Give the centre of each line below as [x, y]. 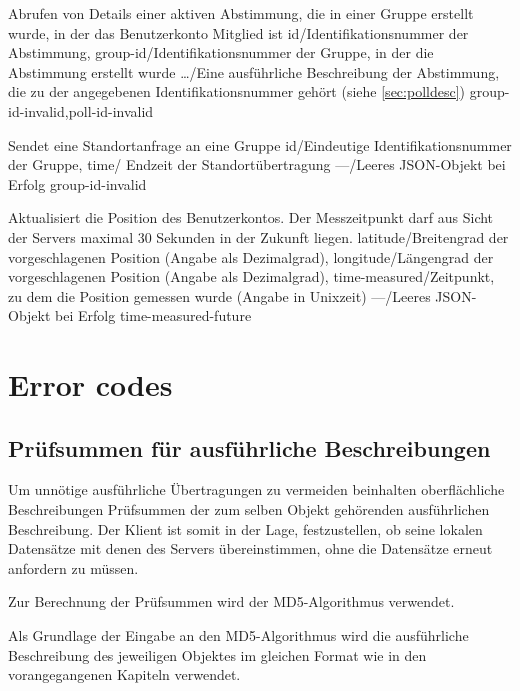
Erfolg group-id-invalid [77, 183]
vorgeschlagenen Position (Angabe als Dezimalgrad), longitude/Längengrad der [251, 256]
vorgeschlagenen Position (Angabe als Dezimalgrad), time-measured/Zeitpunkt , [251, 276]
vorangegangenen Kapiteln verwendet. [124, 674]
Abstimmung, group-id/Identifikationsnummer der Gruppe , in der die [221, 52]
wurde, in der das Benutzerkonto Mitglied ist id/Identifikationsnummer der [238, 32]
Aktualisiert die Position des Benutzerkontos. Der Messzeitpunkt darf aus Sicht [251, 217]
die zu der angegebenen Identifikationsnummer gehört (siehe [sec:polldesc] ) [236, 91]
